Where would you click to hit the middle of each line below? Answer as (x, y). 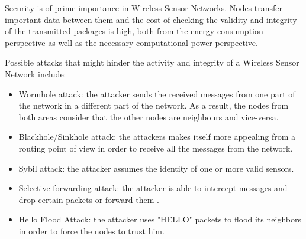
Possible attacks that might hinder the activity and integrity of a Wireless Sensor (152, 62)
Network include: (36, 73)
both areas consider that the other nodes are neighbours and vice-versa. (149, 117)
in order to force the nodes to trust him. (91, 230)
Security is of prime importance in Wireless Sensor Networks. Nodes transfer (144, 8)
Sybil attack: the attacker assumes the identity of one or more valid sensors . (156, 168)
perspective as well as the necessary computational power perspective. (131, 42)
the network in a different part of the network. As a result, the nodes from (154, 105)
